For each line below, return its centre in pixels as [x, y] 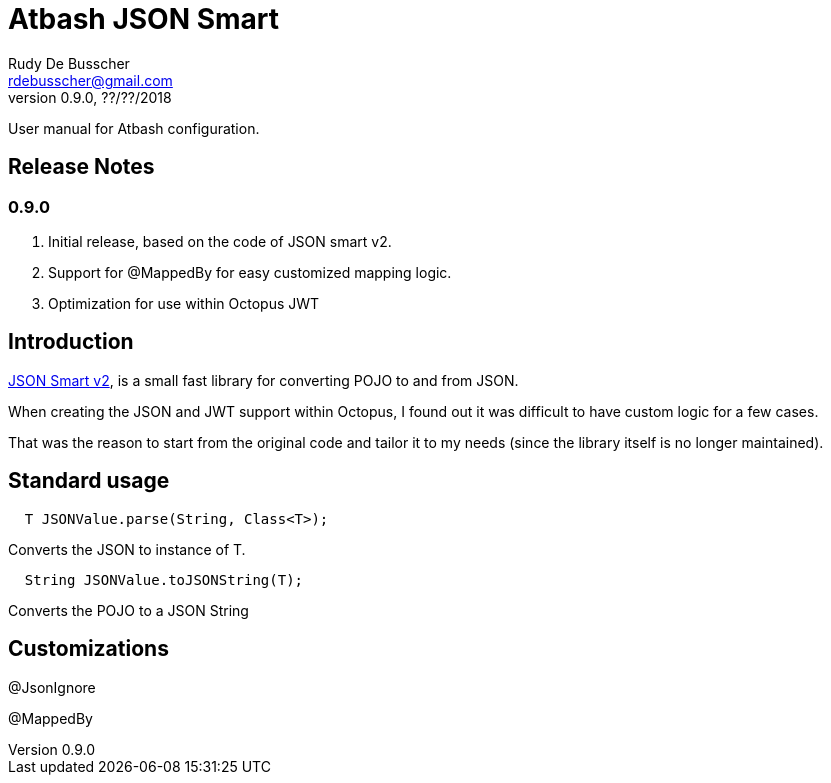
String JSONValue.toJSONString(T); [164, 579]
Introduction [71, 342]
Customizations [88, 649]
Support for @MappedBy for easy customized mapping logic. [250, 272]
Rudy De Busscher [69, 63]
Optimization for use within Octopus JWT [184, 303]
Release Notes [81, 167]
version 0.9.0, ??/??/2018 [90, 97]
